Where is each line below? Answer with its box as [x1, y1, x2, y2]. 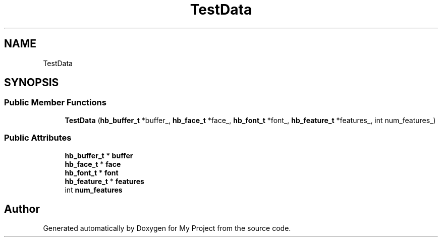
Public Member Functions [4, 97, 106, 108]
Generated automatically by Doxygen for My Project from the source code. [43, 224, 291, 233]
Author [4, 202, 40, 215]
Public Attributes [4, 133, 72, 143]
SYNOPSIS [4, 76, 59, 89]
